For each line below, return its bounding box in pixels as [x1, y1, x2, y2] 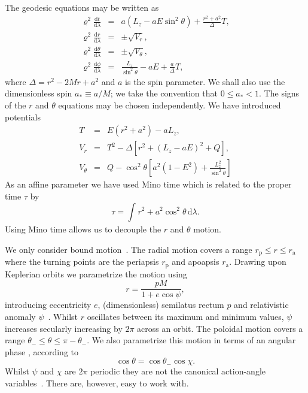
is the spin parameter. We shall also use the [125, 75, 285, 87]
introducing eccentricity [5, 298, 92, 311]
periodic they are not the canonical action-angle [90, 365, 266, 377]
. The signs [259, 87, 300, 99]
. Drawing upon [229, 255, 286, 268]
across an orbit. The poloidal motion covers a [137, 322, 303, 334]
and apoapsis [172, 255, 219, 268]
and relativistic [234, 298, 289, 311]
